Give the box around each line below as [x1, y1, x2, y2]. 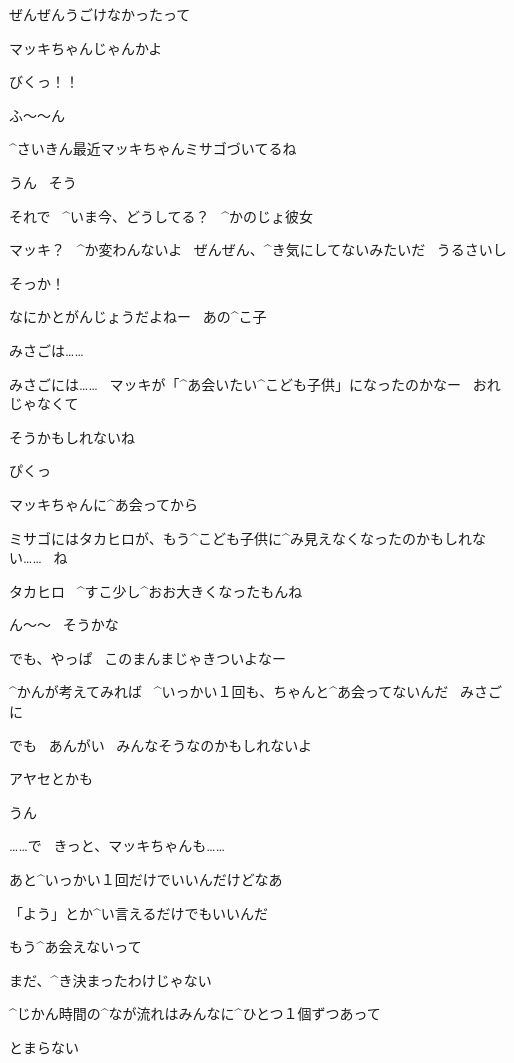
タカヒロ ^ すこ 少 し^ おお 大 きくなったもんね [9, 580, 303, 601]
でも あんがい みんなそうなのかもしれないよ [9, 734, 313, 755]
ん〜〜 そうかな [9, 614, 119, 635]
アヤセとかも [9, 768, 93, 789]
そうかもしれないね [9, 426, 135, 447]
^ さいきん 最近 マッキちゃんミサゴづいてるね [9, 138, 297, 159]
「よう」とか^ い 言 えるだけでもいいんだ [9, 902, 269, 923]
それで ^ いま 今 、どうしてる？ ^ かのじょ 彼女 [9, 205, 314, 226]
